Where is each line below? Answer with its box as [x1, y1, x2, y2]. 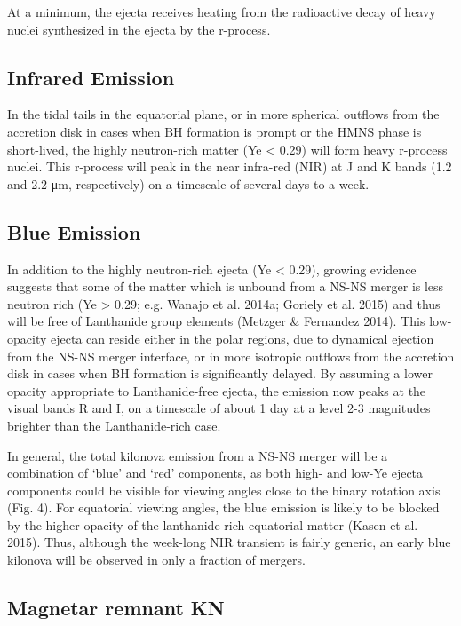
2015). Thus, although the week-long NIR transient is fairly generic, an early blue [7, 533, 451, 551]
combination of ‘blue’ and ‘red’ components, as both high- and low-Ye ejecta [7, 464, 424, 482]
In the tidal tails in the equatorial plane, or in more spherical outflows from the [7, 105, 440, 123]
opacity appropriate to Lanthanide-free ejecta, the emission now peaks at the [7, 381, 426, 400]
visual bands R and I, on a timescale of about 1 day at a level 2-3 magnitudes [7, 399, 431, 417]
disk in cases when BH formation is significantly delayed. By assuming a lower [7, 364, 433, 383]
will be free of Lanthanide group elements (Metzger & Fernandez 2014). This [7, 312, 425, 330]
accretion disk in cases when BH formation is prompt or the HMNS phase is [7, 122, 422, 140]
